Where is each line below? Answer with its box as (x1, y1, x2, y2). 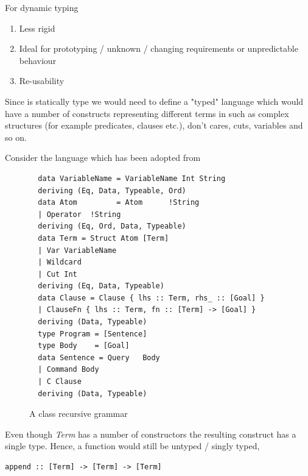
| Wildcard (38, 258, 82, 267)
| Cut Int (38, 269, 77, 279)
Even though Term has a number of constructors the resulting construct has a (5, 427, 296, 440)
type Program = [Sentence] (38, 329, 147, 338)
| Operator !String (38, 210, 121, 219)
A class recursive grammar (29, 407, 128, 420)
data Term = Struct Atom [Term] (38, 233, 169, 243)
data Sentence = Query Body (38, 353, 160, 362)
